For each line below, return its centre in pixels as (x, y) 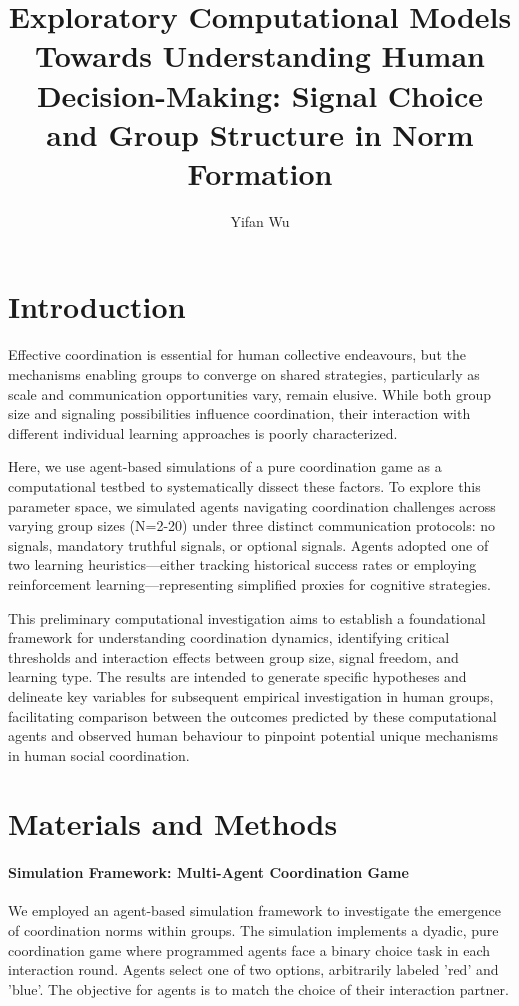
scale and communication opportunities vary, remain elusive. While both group (250, 393)
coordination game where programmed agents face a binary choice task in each (249, 949)
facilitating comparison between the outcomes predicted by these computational (252, 715)
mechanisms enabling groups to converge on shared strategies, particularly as (244, 374)
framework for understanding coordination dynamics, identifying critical (229, 637)
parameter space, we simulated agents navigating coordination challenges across (252, 505)
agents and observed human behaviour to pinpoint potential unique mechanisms (253, 735)
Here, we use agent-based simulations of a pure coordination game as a (225, 466)
